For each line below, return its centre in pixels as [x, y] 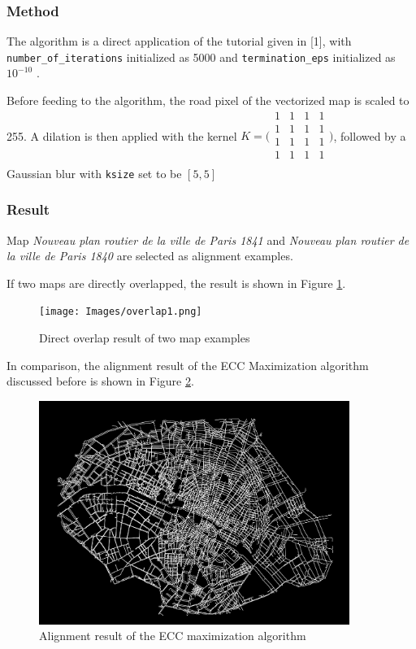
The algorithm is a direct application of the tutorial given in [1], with [179, 41]
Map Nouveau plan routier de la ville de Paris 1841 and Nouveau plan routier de [208, 240]
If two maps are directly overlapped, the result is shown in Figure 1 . [176, 283]
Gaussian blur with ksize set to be [94, 173]
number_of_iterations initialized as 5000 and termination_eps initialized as [201, 57]
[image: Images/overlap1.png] [121, 312]
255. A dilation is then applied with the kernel [122, 135]
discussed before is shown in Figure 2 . [100, 381]
